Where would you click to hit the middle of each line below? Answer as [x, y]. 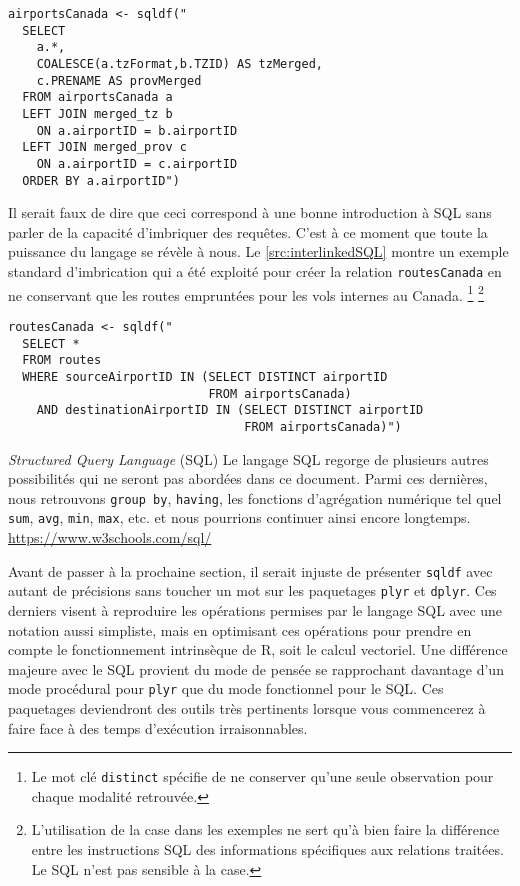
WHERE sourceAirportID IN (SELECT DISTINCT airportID [205, 376]
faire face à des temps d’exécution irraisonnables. [158, 727]
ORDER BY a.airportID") [101, 180]
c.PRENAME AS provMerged [119, 80]
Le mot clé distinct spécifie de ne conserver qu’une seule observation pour [262, 776]
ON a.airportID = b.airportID [137, 130]
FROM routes [62, 360]
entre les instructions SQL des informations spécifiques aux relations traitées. [267, 848]
